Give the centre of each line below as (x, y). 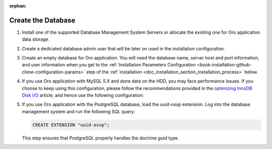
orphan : (18, 6)
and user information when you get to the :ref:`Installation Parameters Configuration (109, 65)
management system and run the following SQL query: (79, 111)
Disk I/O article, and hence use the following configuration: (83, 95)
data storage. (36, 39)
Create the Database (42, 20)
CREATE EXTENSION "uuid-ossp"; (71, 125)
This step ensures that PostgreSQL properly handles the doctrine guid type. (100, 138)
